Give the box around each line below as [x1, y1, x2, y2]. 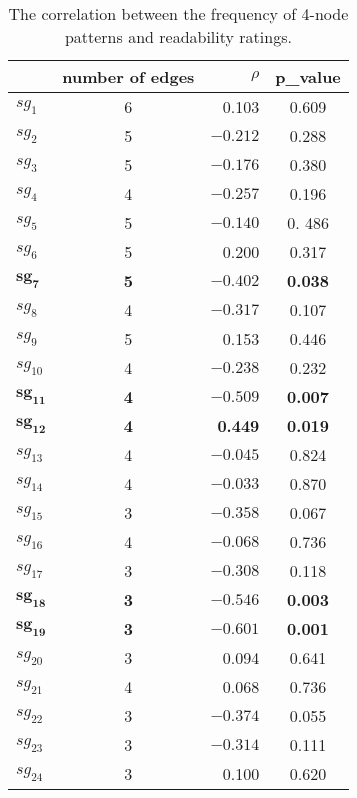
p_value [275, 65, 341, 88]
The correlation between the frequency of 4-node [8, 2, 349, 25]
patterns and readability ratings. [64, 25, 292, 48]
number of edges [62, 65, 195, 88]
